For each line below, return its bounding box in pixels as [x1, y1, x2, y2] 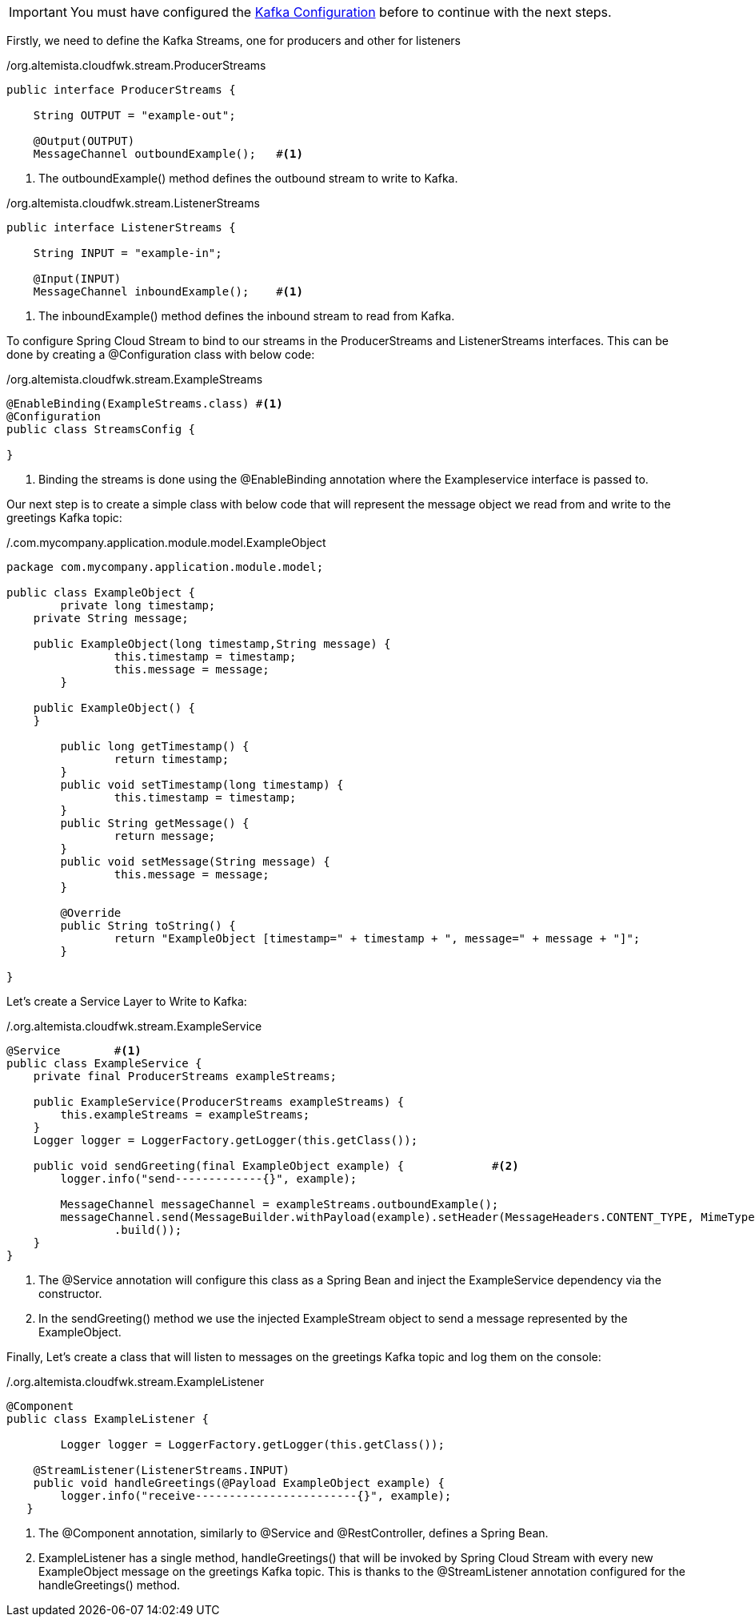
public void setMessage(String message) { [60, 855, 330, 868]
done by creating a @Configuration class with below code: [6, 347, 315, 361]
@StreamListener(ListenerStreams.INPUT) [33, 1464, 290, 1476]
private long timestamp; [60, 599, 216, 612]
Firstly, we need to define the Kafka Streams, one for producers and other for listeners [6, 34, 461, 47]
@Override [60, 906, 122, 919]
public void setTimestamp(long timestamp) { [60, 778, 344, 791]
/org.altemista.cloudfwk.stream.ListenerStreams [6, 196, 260, 210]
